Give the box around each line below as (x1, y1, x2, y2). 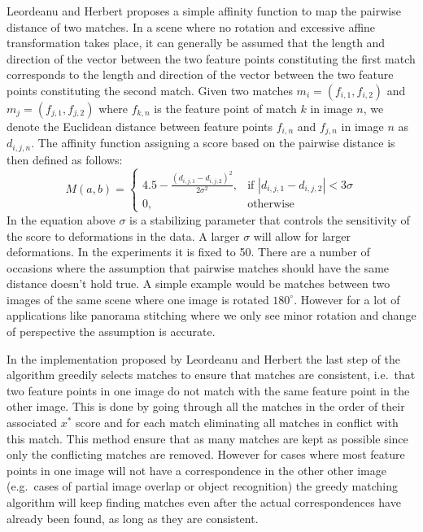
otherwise (247, 198, 294, 210)
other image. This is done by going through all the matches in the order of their (7, 398, 405, 415)
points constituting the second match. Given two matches (7, 81, 293, 98)
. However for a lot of (294, 290, 400, 307)
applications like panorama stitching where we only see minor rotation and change (7, 307, 416, 324)
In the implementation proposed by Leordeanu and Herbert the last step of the (7, 350, 400, 367)
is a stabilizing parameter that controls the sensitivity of (129, 211, 410, 228)
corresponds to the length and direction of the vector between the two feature (7, 66, 394, 83)
